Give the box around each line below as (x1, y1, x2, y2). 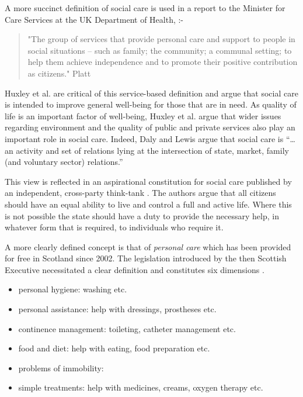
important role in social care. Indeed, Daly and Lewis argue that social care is (5, 132, 284, 144)
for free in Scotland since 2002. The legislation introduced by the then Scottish (5, 252, 287, 264)
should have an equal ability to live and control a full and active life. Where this (5, 198, 292, 210)
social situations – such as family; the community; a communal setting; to (27, 44, 292, 56)
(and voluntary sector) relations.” (5, 156, 123, 168)
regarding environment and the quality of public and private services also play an (5, 121, 295, 133)
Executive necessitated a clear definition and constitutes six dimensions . (5, 263, 264, 275)
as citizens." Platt (27, 67, 91, 79)
